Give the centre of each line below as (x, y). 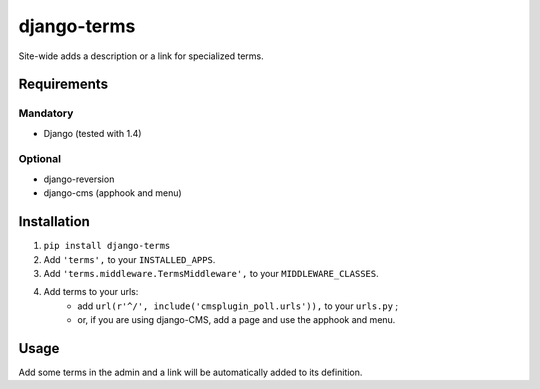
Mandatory (46, 113)
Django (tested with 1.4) (92, 133)
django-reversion (79, 179)
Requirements (63, 84)
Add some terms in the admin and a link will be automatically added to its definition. (190, 372)
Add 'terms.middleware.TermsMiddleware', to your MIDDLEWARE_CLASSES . (211, 273)
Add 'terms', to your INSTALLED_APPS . (129, 259)
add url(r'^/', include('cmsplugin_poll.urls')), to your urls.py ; (238, 306)
